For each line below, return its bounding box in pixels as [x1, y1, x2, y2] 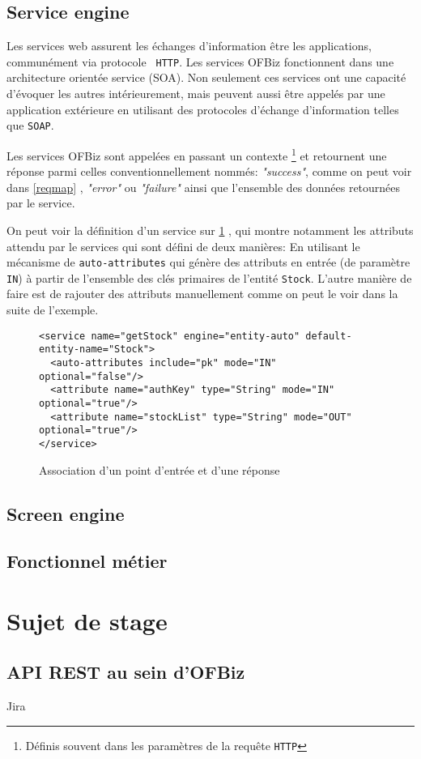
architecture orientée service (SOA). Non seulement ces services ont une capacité [6, 69, 406, 86]
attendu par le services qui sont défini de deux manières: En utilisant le [6, 237, 360, 254]
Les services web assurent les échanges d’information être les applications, [6, 37, 372, 54]
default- [305, 330, 352, 342]
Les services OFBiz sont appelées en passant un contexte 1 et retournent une [6, 144, 387, 164]
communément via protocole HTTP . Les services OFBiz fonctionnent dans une [6, 53, 394, 70]
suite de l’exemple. [6, 301, 99, 318]
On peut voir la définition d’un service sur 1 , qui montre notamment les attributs [6, 221, 414, 238]
